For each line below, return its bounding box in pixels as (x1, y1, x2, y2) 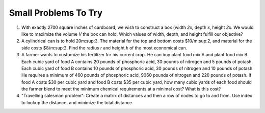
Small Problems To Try (9, 7, 103, 18)
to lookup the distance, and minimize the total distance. (21, 99, 133, 105)
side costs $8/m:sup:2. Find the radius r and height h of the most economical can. (21, 45, 187, 51)
